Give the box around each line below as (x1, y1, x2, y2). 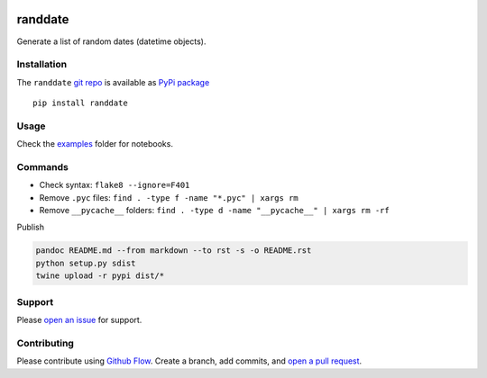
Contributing (16, 337, 74, 349)
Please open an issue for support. (16, 315, 142, 325)
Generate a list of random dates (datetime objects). (16, 36, 207, 47)
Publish (16, 221, 45, 232)
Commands (16, 160, 69, 173)
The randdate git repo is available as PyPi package (16, 76, 210, 87)
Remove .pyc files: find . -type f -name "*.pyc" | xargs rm (39, 192, 299, 202)
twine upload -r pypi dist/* (35, 271, 165, 281)
